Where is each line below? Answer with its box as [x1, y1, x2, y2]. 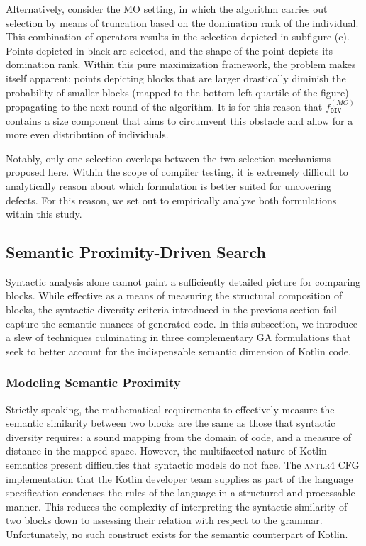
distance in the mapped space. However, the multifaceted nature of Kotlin [6, 443, 327, 458]
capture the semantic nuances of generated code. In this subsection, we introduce [6, 316, 357, 330]
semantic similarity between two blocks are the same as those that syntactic [6, 416, 335, 430]
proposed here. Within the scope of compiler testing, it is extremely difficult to [6, 165, 348, 179]
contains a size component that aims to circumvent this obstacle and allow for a [6, 113, 353, 128]
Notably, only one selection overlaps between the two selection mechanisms [6, 150, 331, 165]
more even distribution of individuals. [6, 127, 169, 142]
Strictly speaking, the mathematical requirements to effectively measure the [6, 401, 335, 416]
